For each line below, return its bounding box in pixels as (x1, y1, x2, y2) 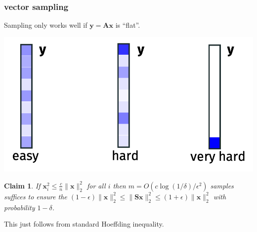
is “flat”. (115, 20, 140, 30)
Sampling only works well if (4, 20, 87, 30)
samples (210, 180, 234, 190)
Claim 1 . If (4, 180, 41, 190)
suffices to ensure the (4, 191, 67, 201)
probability (4, 202, 35, 212)
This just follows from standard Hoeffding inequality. (4, 219, 164, 229)
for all (86, 180, 106, 190)
